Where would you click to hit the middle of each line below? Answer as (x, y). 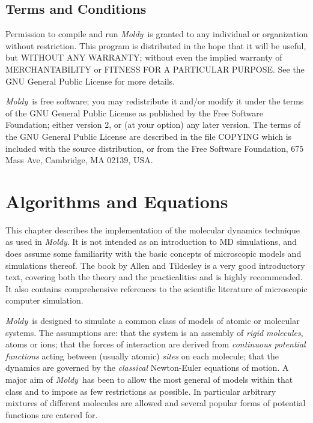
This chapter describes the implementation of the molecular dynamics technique (153, 229)
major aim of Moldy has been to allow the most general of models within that (149, 379)
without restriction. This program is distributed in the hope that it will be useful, (156, 45)
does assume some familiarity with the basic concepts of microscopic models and (153, 253)
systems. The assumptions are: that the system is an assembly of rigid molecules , (154, 332)
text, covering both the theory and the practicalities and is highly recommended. (154, 277)
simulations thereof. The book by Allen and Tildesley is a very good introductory (155, 265)
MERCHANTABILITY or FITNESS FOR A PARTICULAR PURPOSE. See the (155, 69)
